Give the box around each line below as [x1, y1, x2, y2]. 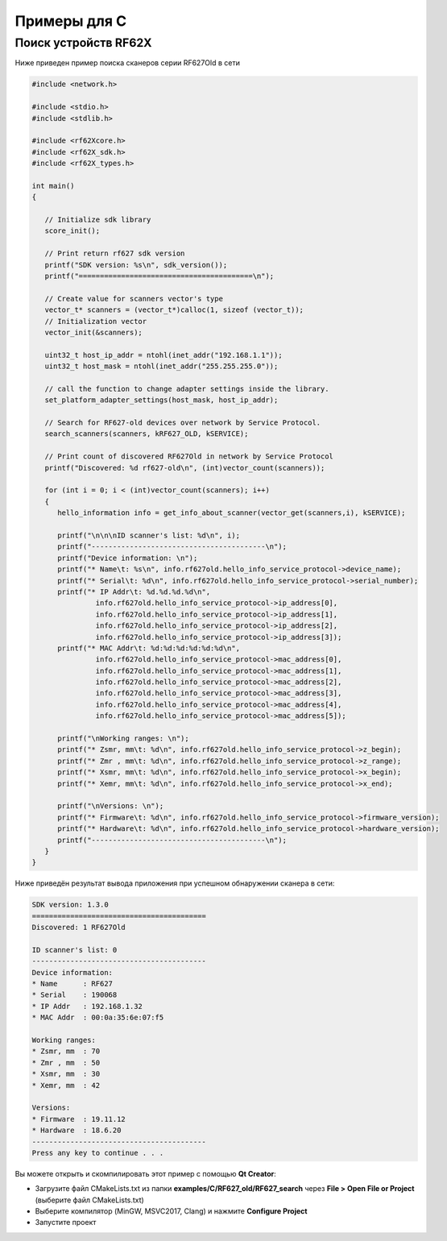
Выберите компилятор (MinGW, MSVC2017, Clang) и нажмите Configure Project [35, 1206, 308, 1216]
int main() [31, 181, 75, 190]
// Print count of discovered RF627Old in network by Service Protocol [44, 452, 334, 461]
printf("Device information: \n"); [57, 553, 198, 562]
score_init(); [44, 226, 101, 235]
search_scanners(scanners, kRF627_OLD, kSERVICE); [44, 430, 249, 438]
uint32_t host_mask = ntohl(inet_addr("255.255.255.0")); [44, 362, 279, 371]
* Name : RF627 [31, 979, 113, 989]
